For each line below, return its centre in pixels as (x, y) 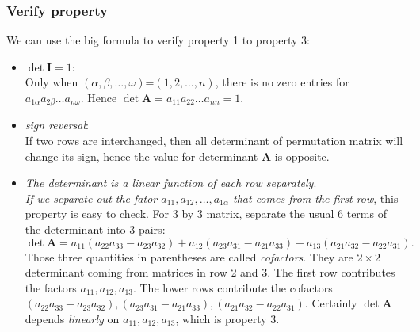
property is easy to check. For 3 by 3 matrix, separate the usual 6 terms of (206, 214)
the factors (51, 287)
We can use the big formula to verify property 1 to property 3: (158, 40)
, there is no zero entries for (282, 82)
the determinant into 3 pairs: (95, 229)
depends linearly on (72, 318)
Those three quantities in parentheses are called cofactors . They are (189, 256)
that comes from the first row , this (316, 198)
